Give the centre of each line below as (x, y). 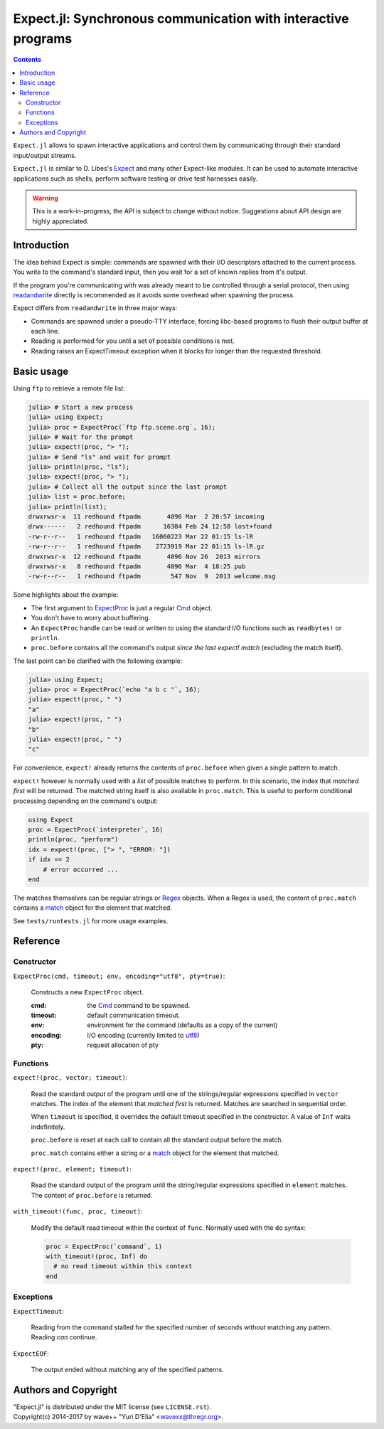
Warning (45, 198)
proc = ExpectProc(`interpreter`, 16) (96, 829)
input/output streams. (45, 155)
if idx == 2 (49, 860)
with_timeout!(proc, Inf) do (97, 1256)
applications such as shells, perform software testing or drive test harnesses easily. (135, 179)
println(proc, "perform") (73, 840)
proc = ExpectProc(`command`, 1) (104, 1246)
